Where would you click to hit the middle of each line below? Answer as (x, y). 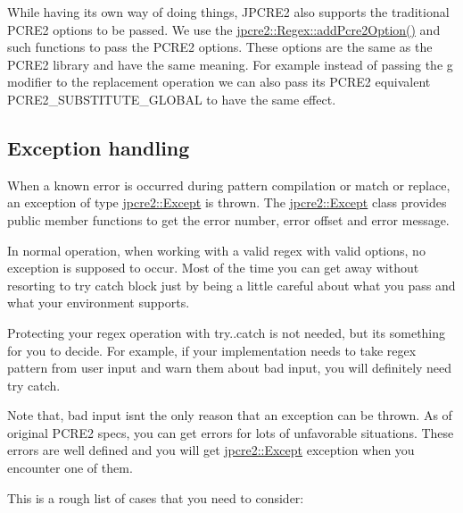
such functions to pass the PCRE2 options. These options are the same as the (220, 47)
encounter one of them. (70, 468)
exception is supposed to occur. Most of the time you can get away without (213, 268)
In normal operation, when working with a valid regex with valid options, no (216, 250)
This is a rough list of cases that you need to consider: (156, 497)
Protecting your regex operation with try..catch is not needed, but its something (227, 332)
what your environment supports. (99, 303)
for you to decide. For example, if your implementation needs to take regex (212, 350)
